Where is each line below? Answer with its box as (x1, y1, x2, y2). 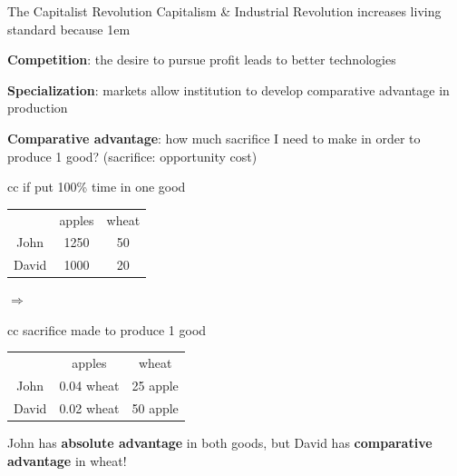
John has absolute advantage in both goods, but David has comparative (7, 433, 433, 451)
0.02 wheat (59, 398, 120, 417)
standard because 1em (7, 19, 131, 38)
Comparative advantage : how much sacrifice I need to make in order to (7, 128, 421, 147)
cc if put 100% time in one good (7, 177, 186, 196)
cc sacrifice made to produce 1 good (7, 320, 207, 339)
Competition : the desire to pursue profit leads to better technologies (7, 50, 396, 69)
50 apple (131, 398, 179, 417)
